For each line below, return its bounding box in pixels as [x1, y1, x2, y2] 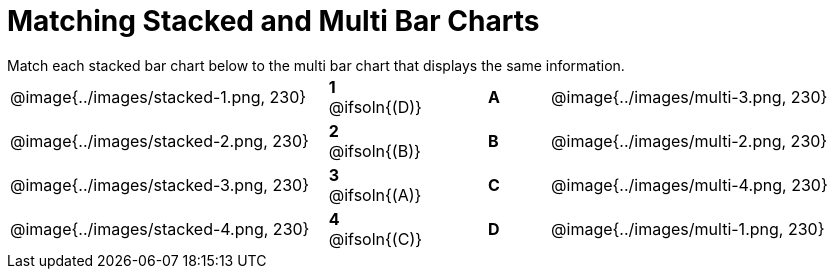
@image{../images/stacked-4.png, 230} [10, 218, 310, 239]
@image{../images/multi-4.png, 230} [551, 174, 828, 195]
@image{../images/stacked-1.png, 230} [10, 86, 307, 107]
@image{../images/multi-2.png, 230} [551, 130, 828, 151]
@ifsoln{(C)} [328, 228, 423, 249]
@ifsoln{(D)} [328, 96, 422, 117]
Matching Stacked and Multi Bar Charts [7, 4, 540, 38]
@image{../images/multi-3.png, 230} [551, 86, 828, 107]
